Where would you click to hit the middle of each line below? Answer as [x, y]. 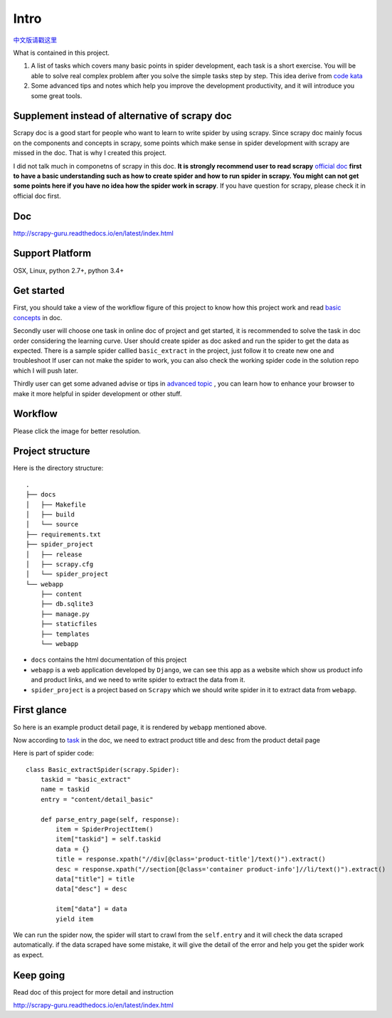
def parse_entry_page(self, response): [110, 819]
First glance [40, 710]
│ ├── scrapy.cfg [60, 564]
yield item [75, 919]
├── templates [65, 634]
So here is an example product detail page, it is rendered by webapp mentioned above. [140, 727]
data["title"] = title [95, 879]
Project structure [52, 451]
